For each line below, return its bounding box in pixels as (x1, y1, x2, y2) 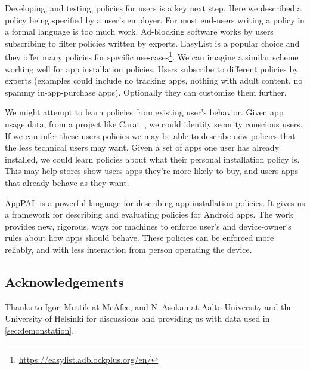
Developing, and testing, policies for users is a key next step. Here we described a (5, 2, 302, 14)
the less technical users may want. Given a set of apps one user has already (5, 141, 280, 154)
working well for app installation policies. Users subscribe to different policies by (5, 62, 299, 75)
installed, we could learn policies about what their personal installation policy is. (5, 152, 300, 165)
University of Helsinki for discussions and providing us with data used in (5, 312, 270, 325)
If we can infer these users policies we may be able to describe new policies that (5, 129, 296, 142)
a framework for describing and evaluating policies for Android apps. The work (5, 208, 293, 221)
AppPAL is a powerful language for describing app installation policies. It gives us (5, 196, 305, 209)
